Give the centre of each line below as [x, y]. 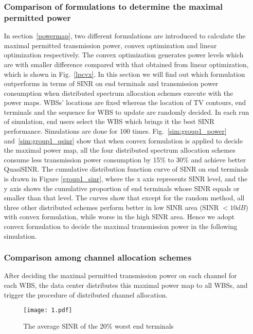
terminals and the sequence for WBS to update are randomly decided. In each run [126, 112]
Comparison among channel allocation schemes [98, 257]
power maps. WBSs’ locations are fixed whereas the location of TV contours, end [125, 102]
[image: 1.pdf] [48, 310]
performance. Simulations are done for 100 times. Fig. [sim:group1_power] [115, 131]
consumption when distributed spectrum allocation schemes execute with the [119, 93]
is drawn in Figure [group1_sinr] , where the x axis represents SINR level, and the [126, 179]
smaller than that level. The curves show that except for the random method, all [124, 198]
